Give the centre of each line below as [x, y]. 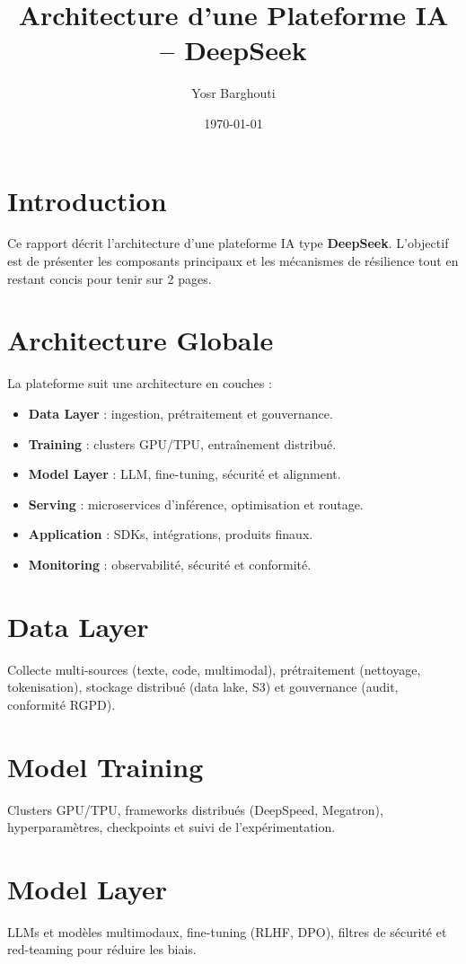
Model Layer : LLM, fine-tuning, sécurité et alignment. [185, 474]
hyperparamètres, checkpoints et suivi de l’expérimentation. [171, 827]
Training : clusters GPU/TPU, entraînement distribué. [182, 443]
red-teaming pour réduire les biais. [102, 949]
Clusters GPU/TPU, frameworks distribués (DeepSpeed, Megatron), [195, 809]
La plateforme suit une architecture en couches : [140, 383]
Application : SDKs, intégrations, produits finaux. [171, 534]
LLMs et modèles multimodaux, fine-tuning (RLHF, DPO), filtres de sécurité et [227, 931]
